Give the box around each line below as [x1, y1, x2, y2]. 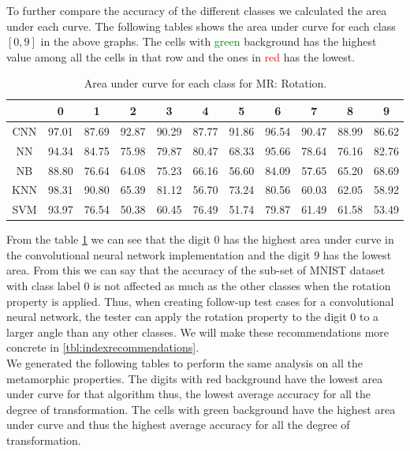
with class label [6, 278, 80, 294]
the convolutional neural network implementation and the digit [6, 246, 311, 263]
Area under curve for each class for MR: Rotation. [84, 75, 327, 91]
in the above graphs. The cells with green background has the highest [40, 33, 377, 50]
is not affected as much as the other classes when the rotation [93, 278, 391, 294]
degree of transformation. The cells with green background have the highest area [6, 401, 396, 417]
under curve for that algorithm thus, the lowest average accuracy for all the [6, 386, 371, 402]
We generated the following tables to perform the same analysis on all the [6, 355, 363, 371]
